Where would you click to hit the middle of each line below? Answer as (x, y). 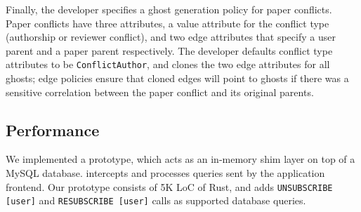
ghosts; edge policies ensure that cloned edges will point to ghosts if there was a (177, 78)
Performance (53, 130)
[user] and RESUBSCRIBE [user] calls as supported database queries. (156, 200)
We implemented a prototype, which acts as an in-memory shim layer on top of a (180, 159)
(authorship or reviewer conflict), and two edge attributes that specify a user (171, 37)
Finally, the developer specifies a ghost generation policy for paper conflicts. (169, 9)
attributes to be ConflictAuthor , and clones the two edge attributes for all (168, 64)
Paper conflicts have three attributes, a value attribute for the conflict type (168, 23)
